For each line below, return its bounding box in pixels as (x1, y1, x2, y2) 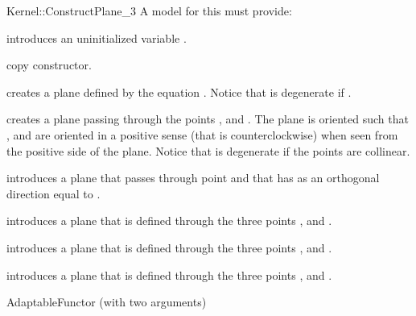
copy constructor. (6, 56, 92, 73)
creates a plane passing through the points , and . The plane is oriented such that (6, 110, 409, 127)
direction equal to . (6, 185, 101, 202)
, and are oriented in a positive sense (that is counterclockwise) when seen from (6, 126, 398, 143)
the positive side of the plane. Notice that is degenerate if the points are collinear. (6, 142, 410, 159)
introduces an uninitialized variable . (6, 29, 187, 46)
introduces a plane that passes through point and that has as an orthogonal (6, 169, 380, 186)
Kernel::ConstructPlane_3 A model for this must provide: (6, 2, 292, 19)
